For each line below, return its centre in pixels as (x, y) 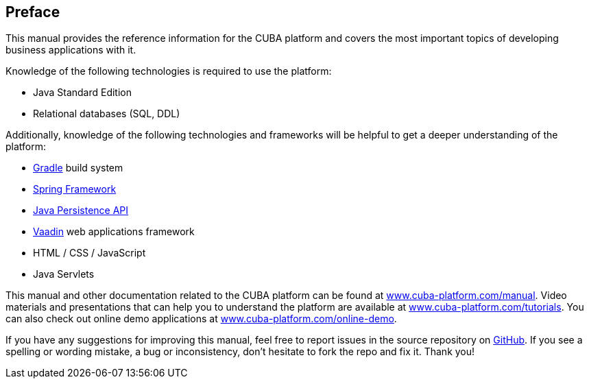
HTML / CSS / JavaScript (89, 253)
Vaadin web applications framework (114, 232)
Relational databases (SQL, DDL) (107, 114)
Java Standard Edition (83, 93)
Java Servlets (64, 274)
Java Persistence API (81, 211)
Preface (33, 12)
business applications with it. (71, 50)
